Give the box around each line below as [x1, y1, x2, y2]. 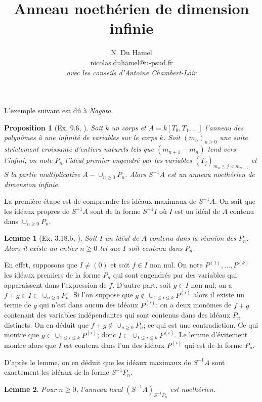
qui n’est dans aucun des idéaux [39, 299, 139, 310]
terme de [4, 299, 31, 310]
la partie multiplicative [11, 169, 80, 180]
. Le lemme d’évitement [174, 329, 248, 340]
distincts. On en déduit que [4, 319, 89, 330]
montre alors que [4, 339, 56, 350]
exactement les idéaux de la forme [4, 367, 109, 377]
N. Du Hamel [111, 47, 152, 58]
